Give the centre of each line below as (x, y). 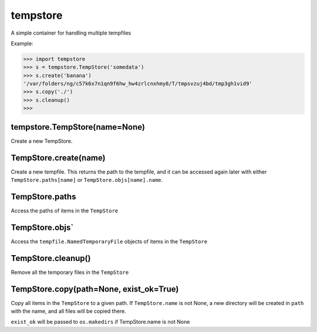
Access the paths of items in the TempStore (65, 211)
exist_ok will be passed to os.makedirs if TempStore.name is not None (100, 322)
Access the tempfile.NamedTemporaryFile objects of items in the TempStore (109, 241)
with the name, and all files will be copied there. (68, 311)
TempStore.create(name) (58, 157)
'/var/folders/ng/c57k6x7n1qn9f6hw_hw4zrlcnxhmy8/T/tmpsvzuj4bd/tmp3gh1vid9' (138, 84)
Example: (22, 43)
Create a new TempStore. (42, 141)
